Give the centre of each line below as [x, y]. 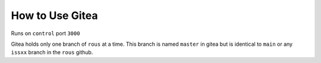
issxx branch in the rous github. [52, 52]
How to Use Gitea [54, 15]
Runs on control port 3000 [45, 33]
